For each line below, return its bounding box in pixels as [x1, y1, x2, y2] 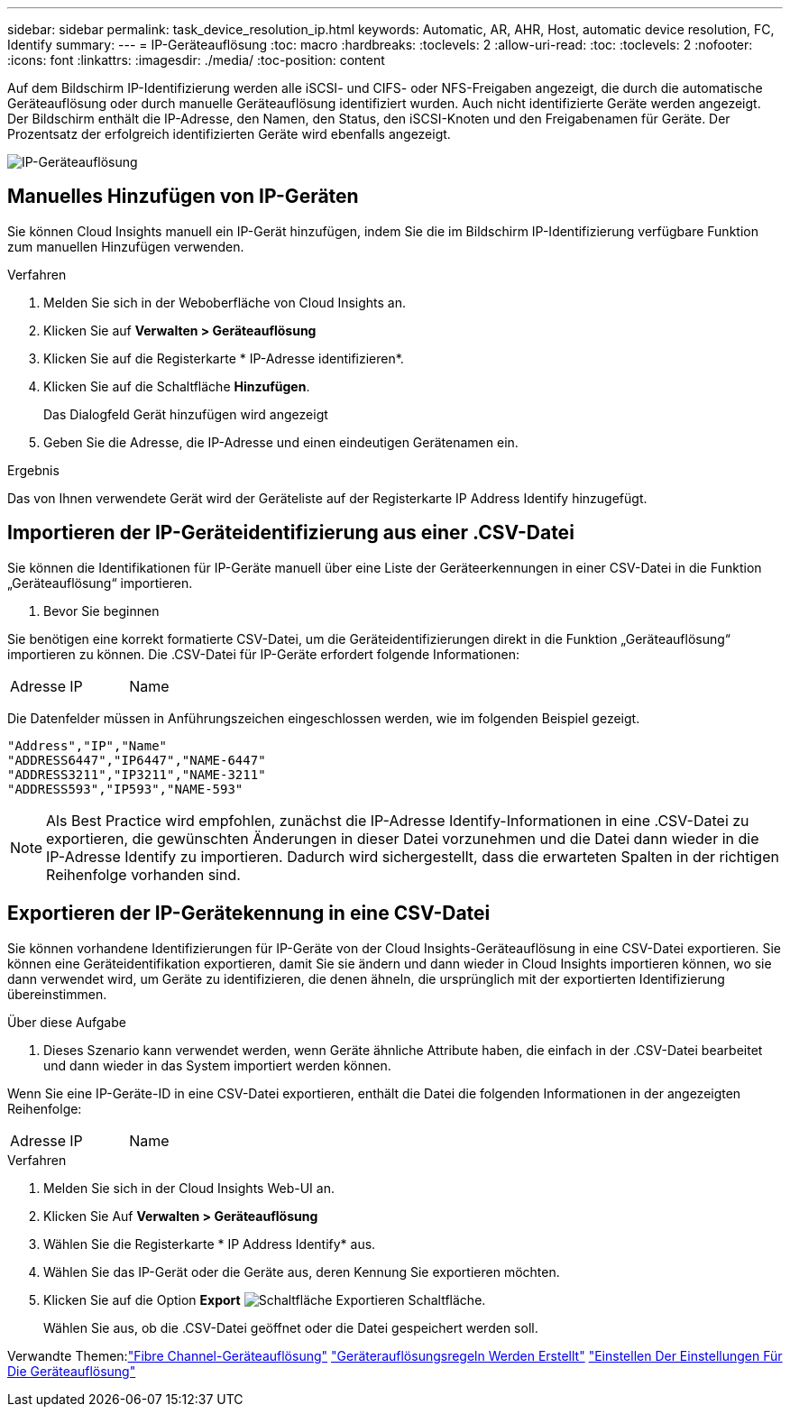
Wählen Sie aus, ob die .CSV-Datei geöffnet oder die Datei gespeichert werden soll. [43, 1319, 538, 1336]
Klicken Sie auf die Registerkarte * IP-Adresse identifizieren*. [43, 350, 404, 366]
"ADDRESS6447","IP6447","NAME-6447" [7, 752, 266, 767]
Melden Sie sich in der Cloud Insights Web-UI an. [43, 1180, 335, 1196]
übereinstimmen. [7, 986, 107, 1002]
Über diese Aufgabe [7, 1014, 126, 1030]
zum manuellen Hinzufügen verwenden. [7, 238, 244, 254]
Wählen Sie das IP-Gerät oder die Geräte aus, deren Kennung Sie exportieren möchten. [43, 1263, 560, 1280]
